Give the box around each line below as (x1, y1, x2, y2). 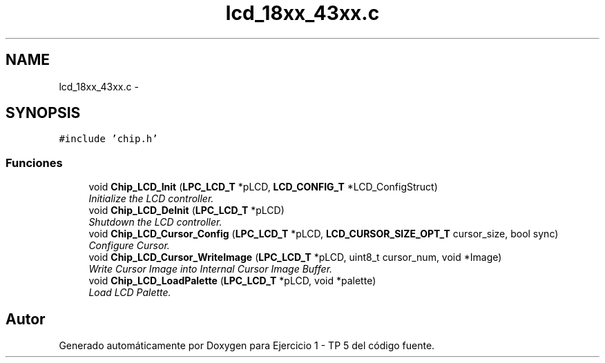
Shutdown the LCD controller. (88, 216, 222, 228)
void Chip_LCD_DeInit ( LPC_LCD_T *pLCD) (88, 204, 285, 217)
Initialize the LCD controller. (88, 193, 214, 205)
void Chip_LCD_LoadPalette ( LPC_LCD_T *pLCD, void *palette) (88, 275, 376, 287)
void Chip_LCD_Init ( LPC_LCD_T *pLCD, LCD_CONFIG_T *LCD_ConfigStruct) (88, 181, 438, 193)
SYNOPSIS (6, 104, 81, 122)
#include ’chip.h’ (59, 133, 158, 145)
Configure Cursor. (88, 239, 170, 252)
